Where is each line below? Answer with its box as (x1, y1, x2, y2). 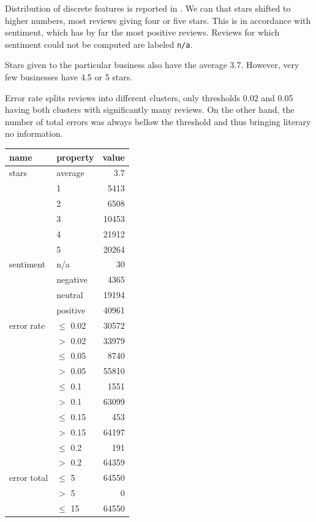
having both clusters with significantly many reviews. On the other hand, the (5, 103, 295, 116)
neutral (56, 288, 83, 301)
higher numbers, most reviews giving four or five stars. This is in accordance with (5, 13, 311, 26)
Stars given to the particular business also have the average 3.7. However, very (5, 58, 299, 71)
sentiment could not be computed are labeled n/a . (5, 37, 193, 50)
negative (56, 273, 88, 286)
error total (9, 471, 48, 484)
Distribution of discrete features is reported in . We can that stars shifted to (5, 2, 291, 14)
